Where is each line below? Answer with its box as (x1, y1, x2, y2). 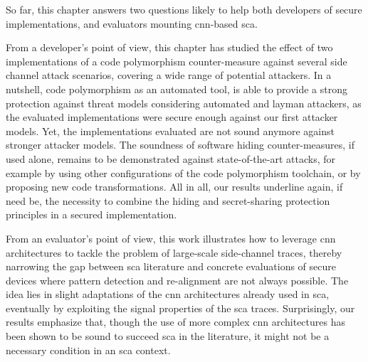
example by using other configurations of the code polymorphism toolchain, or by (6, 165, 361, 180)
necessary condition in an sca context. (6, 342, 171, 357)
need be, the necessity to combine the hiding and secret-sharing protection (6, 193, 330, 208)
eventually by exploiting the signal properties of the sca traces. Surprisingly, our (6, 300, 355, 315)
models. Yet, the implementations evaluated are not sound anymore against (6, 123, 335, 138)
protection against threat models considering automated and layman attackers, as (6, 95, 362, 110)
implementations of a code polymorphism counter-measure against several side (6, 53, 347, 68)
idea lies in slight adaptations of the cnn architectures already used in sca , (6, 287, 330, 302)
